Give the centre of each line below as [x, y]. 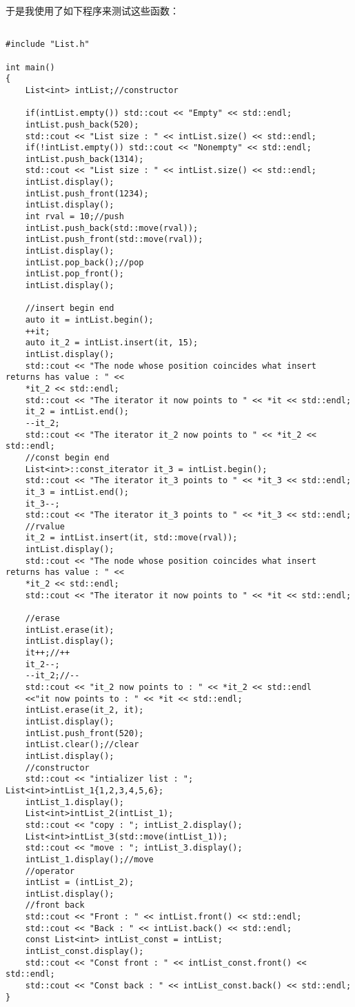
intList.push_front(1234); [87, 193]
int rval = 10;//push [74, 217]
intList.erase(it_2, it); [84, 710]
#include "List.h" [48, 44]
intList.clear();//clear [82, 745]
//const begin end [67, 457]
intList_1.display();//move [89, 859]
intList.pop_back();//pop [84, 262]
